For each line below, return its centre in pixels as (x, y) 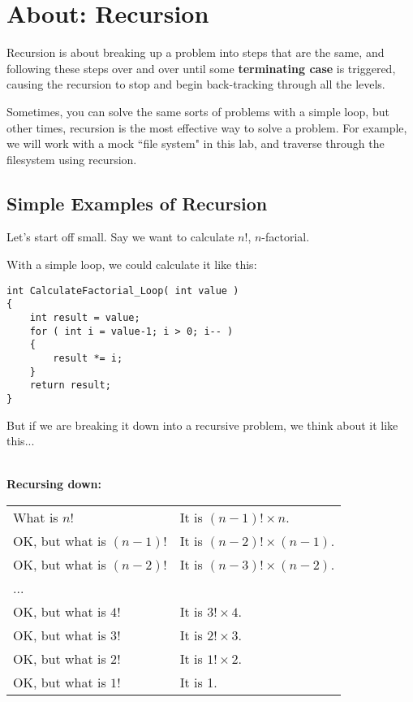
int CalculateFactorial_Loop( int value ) (123, 290)
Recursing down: (54, 484)
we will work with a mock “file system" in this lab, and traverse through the (196, 143)
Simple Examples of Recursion (137, 203)
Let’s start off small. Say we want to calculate (120, 237)
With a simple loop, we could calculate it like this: (132, 264)
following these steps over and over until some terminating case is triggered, (201, 68)
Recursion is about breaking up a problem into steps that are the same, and (196, 52)
